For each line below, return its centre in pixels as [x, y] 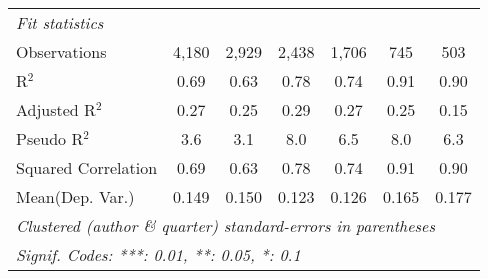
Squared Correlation [87, 167]
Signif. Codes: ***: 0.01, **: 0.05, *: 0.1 [158, 254]
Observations [61, 51]
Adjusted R [56, 109]
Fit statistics [60, 22]
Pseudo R [50, 138]
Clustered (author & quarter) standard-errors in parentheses [225, 225]
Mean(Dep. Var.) [75, 196]
